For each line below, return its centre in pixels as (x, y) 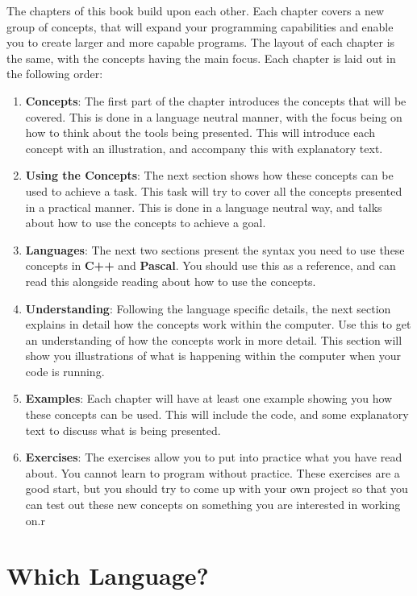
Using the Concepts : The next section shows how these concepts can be (209, 175)
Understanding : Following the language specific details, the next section (208, 308)
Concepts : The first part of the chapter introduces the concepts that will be (216, 100)
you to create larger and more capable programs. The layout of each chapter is (201, 42)
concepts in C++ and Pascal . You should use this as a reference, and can (211, 265)
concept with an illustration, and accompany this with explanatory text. (204, 148)
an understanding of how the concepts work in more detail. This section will (214, 339)
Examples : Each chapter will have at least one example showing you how (209, 398)
